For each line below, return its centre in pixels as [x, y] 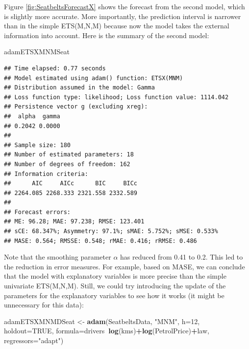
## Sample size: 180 [37, 145]
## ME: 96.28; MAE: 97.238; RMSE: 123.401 [74, 222]
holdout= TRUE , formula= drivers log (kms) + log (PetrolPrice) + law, [107, 331]
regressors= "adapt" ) [34, 340]
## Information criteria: [46, 174]
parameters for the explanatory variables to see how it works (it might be [114, 295]
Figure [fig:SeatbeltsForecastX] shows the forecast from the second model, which [124, 6]
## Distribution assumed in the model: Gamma [79, 88]
